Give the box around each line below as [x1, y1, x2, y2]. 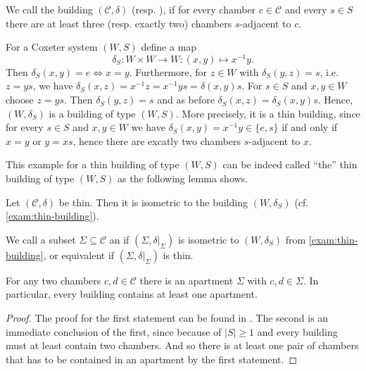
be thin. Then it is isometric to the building [58, 194, 248, 209]
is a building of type [49, 106, 136, 120]
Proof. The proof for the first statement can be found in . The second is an [6, 310, 329, 325]
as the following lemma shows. [118, 171, 248, 186]
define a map [141, 39, 197, 54]
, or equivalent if [43, 247, 115, 262]
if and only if [282, 120, 338, 134]
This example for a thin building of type [6, 157, 179, 172]
